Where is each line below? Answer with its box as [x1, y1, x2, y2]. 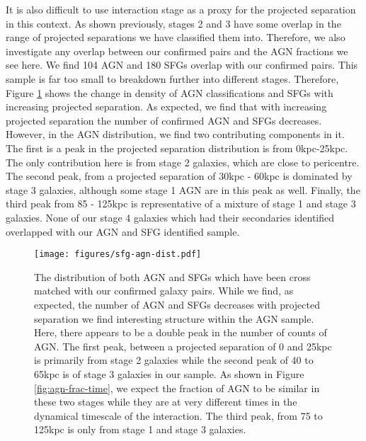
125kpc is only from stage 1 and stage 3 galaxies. [34, 422, 246, 437]
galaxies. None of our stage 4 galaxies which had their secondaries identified [6, 210, 335, 224]
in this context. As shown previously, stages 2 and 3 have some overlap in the [6, 16, 341, 30]
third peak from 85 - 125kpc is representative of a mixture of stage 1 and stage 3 [6, 196, 356, 211]
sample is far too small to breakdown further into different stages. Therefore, [6, 71, 339, 86]
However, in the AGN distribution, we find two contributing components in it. [6, 127, 345, 142]
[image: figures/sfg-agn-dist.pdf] [34, 249, 202, 260]
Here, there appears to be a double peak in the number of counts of [34, 325, 327, 340]
